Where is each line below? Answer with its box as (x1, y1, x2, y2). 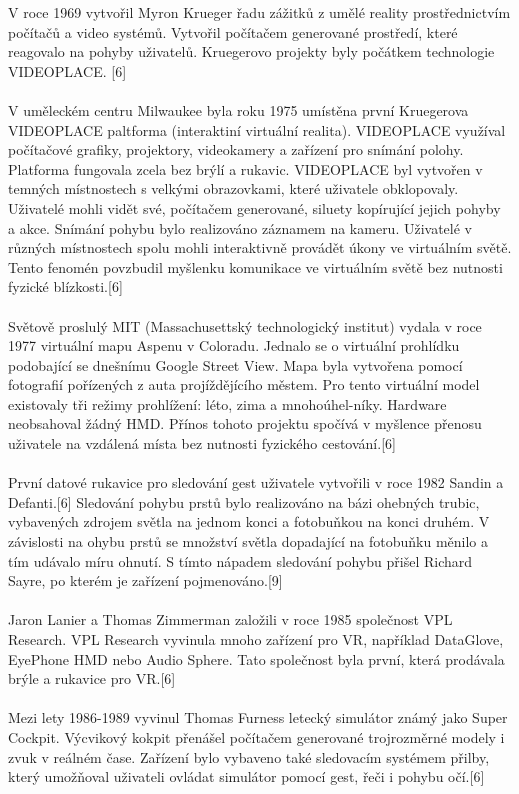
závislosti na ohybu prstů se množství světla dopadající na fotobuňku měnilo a (8, 531, 489, 552)
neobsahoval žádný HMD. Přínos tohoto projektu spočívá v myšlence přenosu (8, 413, 482, 434)
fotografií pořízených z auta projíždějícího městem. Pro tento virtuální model (8, 374, 480, 395)
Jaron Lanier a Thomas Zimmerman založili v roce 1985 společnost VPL (8, 609, 453, 630)
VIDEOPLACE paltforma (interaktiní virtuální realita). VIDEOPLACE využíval (8, 119, 506, 140)
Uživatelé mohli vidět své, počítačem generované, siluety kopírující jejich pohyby (8, 197, 501, 218)
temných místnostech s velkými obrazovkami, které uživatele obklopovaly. (8, 178, 459, 199)
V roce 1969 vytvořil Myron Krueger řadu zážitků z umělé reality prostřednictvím (8, 2, 511, 22)
